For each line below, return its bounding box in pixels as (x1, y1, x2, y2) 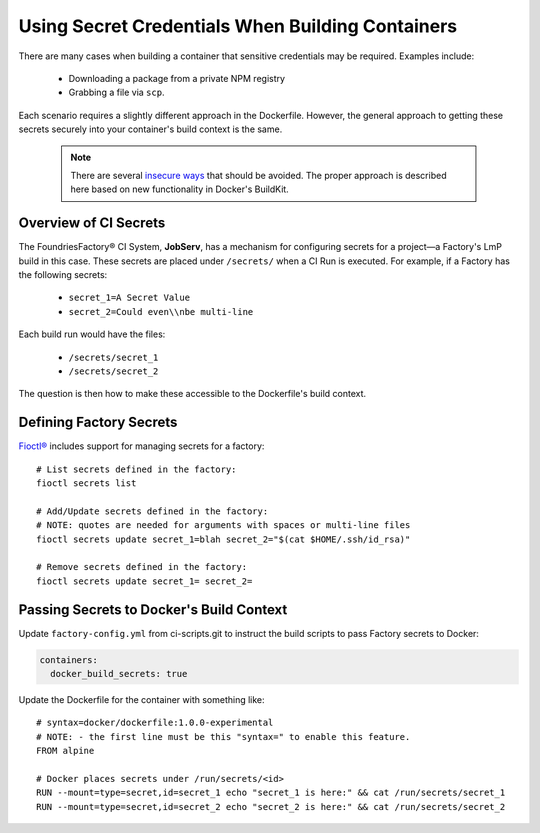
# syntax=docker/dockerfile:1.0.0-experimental (36, 717, 274, 729)
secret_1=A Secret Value (68, 292, 190, 304)
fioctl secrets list (36, 478, 137, 489)
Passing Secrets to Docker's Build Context (18, 601, 288, 618)
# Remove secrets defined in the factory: (36, 561, 248, 573)
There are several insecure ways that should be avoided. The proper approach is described (70, 169, 447, 181)
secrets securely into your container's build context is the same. (18, 123, 283, 135)
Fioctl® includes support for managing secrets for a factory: (18, 440, 265, 452)
